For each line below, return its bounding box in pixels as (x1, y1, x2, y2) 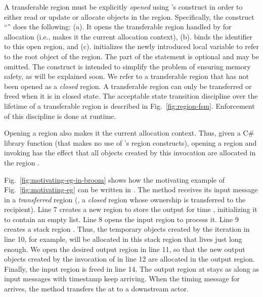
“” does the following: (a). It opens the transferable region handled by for (4, 21, 232, 32)
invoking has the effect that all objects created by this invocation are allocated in (4, 147, 256, 158)
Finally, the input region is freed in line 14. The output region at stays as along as (4, 263, 259, 274)
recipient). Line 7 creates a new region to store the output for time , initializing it (4, 204, 257, 215)
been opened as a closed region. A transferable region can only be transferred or (4, 80, 252, 91)
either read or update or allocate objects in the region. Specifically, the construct (4, 11, 254, 22)
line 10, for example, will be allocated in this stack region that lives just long (4, 234, 242, 244)
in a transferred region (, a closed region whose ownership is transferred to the (4, 194, 246, 204)
